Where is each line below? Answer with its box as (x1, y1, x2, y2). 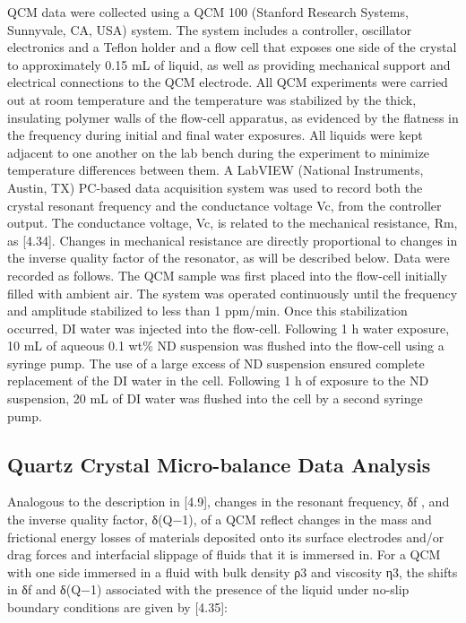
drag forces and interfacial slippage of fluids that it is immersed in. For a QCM (7, 545, 441, 564)
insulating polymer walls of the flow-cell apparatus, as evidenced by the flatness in (7, 108, 459, 126)
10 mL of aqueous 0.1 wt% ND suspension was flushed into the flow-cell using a (7, 336, 444, 355)
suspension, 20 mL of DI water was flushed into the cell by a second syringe (7, 389, 423, 408)
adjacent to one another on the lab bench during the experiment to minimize (7, 143, 430, 161)
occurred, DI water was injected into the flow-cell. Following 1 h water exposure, (7, 318, 450, 337)
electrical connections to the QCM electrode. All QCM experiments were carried (7, 73, 448, 91)
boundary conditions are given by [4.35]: (7, 598, 228, 617)
